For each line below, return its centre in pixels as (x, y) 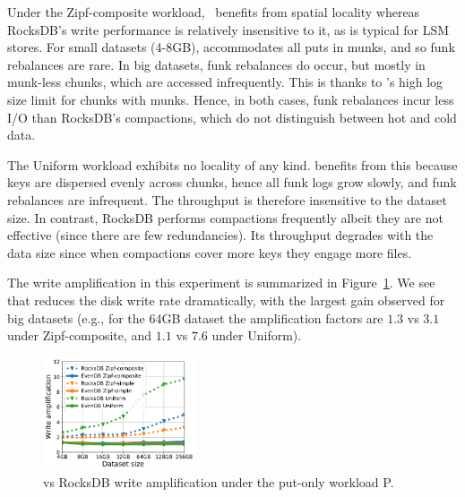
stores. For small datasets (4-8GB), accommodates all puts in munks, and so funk (231, 47)
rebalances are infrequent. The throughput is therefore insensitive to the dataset (227, 199)
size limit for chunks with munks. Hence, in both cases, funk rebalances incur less (231, 99)
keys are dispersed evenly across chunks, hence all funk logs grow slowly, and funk (232, 182)
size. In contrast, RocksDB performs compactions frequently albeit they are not (225, 217)
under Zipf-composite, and (80, 335)
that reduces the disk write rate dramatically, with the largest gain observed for (226, 300)
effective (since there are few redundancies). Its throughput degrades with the (220, 235)
